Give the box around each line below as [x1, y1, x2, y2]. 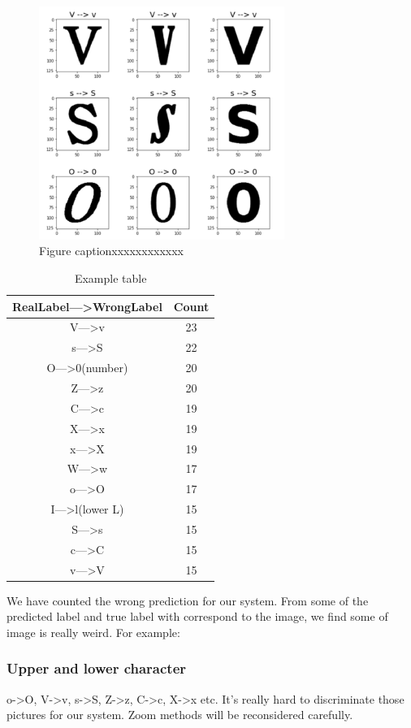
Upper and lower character [6, 658, 187, 678]
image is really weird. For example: [6, 623, 180, 640]
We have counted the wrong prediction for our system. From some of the [6, 591, 369, 609]
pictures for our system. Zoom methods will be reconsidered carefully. [6, 706, 353, 723]
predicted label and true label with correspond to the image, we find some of [6, 608, 388, 625]
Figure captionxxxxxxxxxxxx [39, 242, 184, 259]
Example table [74, 270, 147, 287]
